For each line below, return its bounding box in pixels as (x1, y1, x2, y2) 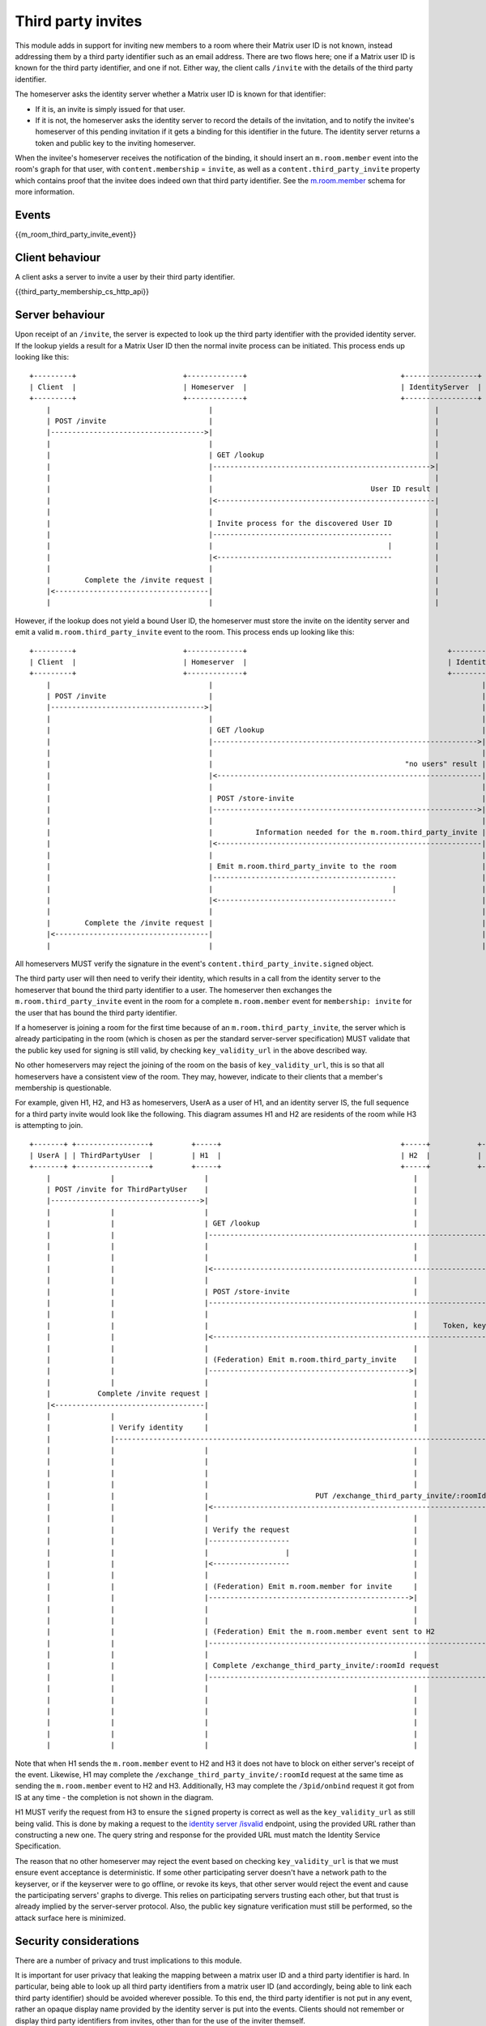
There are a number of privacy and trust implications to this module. (15, 1955, 242, 1965)
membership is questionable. (15, 1083, 113, 1092)
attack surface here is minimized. (15, 1913, 126, 1922)
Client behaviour (15, 250, 101, 264)
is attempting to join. (15, 1121, 83, 1131)
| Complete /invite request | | (45, 1389, 419, 1398)
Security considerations (15, 1934, 139, 1948)
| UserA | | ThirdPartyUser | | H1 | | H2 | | (29, 1151, 482, 1160)
